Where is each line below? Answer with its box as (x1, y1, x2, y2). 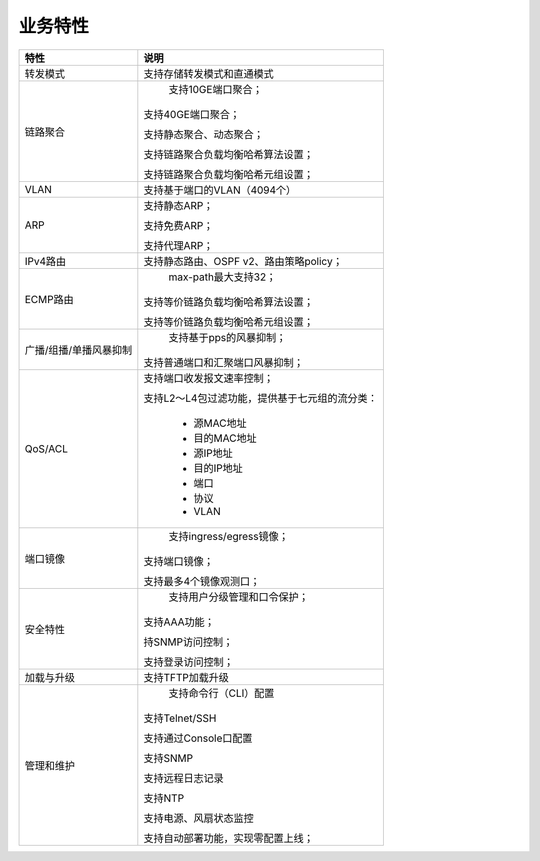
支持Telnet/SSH (143, 711, 217, 725)
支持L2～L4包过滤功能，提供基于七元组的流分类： (143, 391, 378, 405)
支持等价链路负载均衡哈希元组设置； (143, 315, 314, 329)
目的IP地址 (193, 461, 244, 475)
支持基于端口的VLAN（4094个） (143, 183, 297, 197)
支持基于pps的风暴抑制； (168, 330, 287, 344)
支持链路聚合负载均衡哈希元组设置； (143, 167, 314, 181)
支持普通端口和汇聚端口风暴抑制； (143, 355, 304, 369)
